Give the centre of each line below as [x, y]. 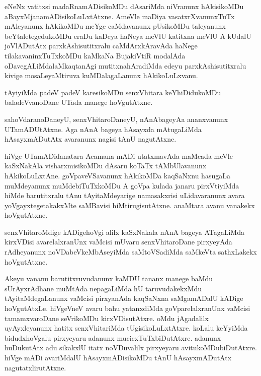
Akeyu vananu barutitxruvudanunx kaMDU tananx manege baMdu [109, 278]
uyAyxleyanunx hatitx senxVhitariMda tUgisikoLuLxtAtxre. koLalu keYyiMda [126, 328]
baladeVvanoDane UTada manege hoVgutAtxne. [79, 102]
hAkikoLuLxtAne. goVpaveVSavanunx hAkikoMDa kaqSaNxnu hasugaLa [117, 175]
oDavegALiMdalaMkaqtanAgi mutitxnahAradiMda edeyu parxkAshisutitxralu [125, 65]
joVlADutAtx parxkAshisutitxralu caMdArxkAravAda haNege [101, 46]
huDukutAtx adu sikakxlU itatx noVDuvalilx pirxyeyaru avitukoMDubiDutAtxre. [131, 348]
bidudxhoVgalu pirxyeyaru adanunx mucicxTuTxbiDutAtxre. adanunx [113, 337]
